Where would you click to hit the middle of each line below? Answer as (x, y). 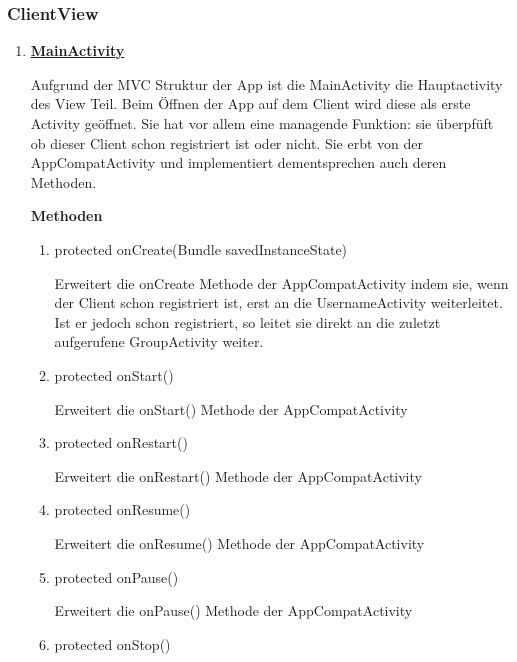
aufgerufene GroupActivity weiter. (159, 341)
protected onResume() (122, 509)
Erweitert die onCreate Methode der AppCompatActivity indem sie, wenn (281, 282)
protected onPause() (116, 576)
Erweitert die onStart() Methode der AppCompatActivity (231, 408)
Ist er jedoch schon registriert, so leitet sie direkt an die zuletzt (247, 321)
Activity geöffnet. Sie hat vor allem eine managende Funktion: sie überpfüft (262, 123)
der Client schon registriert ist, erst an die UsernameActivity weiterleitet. (278, 302)
